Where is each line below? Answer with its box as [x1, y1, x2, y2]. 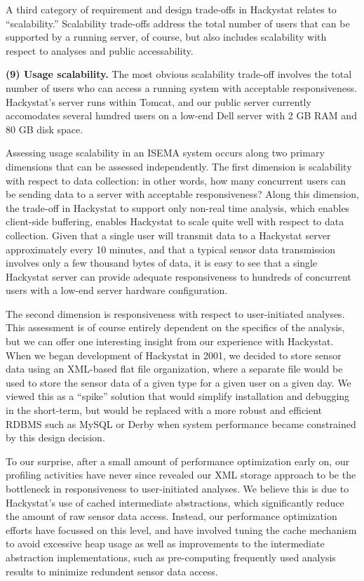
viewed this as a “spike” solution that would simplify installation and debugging [6, 389, 350, 403]
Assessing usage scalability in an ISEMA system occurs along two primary [6, 145, 325, 160]
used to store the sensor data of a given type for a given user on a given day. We [6, 375, 351, 389]
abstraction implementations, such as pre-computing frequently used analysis [6, 549, 336, 564]
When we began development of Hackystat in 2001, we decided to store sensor [6, 347, 342, 362]
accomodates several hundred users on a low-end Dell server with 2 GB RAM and [6, 108, 357, 123]
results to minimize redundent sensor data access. [6, 563, 218, 578]
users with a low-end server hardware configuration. [6, 283, 228, 298]
